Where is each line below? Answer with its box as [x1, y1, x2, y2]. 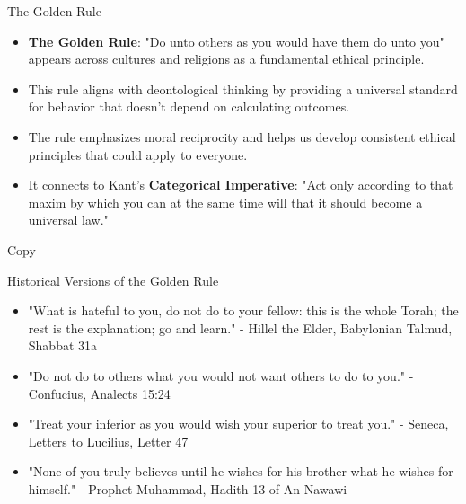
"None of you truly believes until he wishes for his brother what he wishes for [28, 462, 453, 481]
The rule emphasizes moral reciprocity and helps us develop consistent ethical [28, 127, 456, 146]
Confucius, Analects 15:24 [28, 384, 171, 402]
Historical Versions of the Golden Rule [7, 270, 219, 289]
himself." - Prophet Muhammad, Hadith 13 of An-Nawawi [28, 479, 347, 498]
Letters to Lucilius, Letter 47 [28, 431, 189, 450]
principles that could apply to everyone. [28, 145, 248, 164]
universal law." [28, 210, 109, 229]
